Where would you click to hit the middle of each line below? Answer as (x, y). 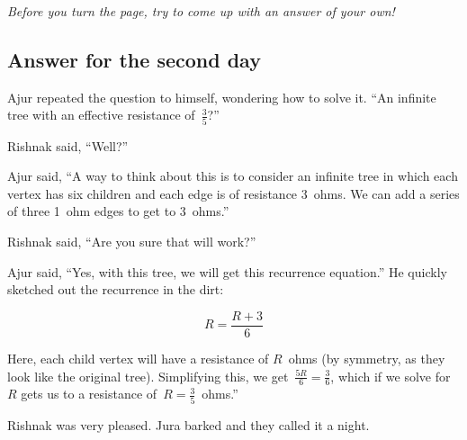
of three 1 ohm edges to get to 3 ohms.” (118, 211)
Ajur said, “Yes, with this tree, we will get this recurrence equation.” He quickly (227, 271)
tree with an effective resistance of (101, 115)
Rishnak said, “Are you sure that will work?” (132, 242)
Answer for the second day (134, 59)
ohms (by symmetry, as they (367, 358)
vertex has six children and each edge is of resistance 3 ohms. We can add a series (233, 193)
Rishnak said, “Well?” (68, 145)
